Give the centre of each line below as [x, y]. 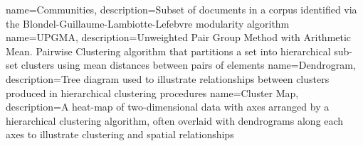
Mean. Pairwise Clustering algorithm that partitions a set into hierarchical [168, 51]
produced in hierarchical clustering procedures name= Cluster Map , [152, 92]
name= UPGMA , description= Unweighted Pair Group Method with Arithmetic [179, 37]
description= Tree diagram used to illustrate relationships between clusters [168, 78]
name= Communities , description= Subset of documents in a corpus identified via [181, 9]
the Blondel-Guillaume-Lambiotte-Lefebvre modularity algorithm [148, 23]
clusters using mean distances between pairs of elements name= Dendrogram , [188, 65]
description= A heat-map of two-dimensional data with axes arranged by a [168, 107]
